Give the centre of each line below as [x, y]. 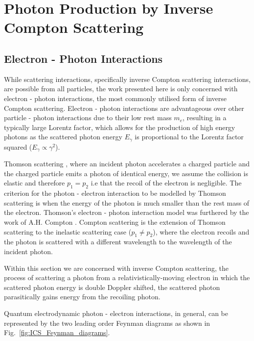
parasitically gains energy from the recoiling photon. [82, 297]
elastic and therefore [35, 183]
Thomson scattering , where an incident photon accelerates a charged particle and [127, 164]
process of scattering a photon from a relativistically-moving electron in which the [127, 277]
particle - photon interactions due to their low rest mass [88, 118]
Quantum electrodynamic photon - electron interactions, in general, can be [116, 313]
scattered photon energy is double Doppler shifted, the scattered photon [112, 287]
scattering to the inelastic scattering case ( [68, 231]
